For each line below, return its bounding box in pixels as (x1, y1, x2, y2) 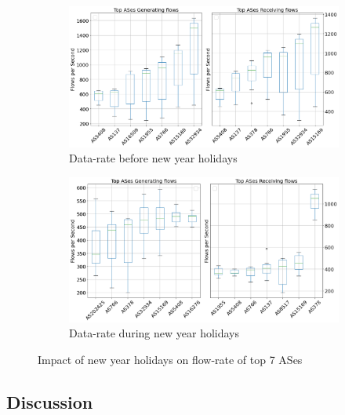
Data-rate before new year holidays (69, 150, 238, 166)
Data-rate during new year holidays (69, 325, 240, 341)
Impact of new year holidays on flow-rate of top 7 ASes (38, 351, 303, 367)
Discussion (6, 389, 93, 413)
